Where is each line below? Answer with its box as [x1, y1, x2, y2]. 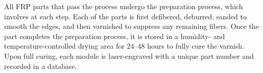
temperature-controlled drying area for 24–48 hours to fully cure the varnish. [4, 41, 244, 51]
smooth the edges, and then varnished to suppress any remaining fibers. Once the [4, 21, 259, 31]
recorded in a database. [4, 60, 77, 71]
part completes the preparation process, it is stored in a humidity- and [4, 30, 225, 41]
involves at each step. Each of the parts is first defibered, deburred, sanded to [4, 11, 247, 21]
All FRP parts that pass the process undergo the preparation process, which [4, 1, 243, 11]
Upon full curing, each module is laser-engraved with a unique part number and [4, 50, 254, 61]
